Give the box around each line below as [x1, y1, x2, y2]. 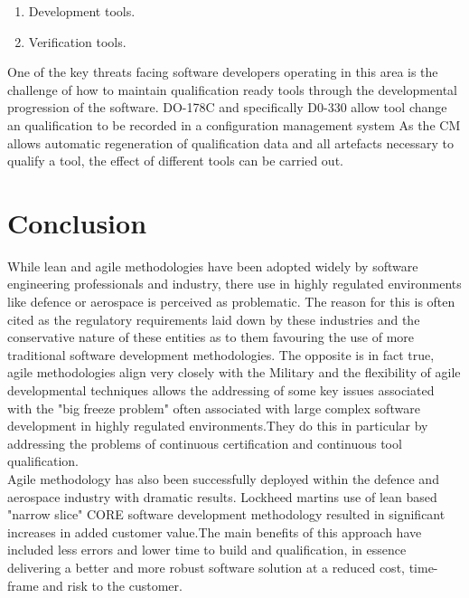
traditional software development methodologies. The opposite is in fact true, [7, 345, 435, 364]
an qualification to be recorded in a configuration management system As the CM [7, 115, 461, 134]
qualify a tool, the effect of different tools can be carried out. [7, 151, 343, 170]
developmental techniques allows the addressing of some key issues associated [7, 381, 435, 400]
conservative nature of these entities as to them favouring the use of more [7, 327, 415, 346]
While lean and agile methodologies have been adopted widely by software [7, 256, 418, 275]
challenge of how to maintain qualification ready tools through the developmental [7, 80, 457, 99]
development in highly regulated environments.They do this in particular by [7, 416, 428, 435]
